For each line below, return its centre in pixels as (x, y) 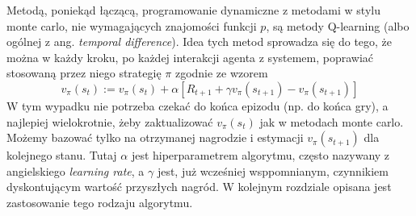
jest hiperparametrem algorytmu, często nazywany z (261, 155)
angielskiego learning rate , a (76, 170)
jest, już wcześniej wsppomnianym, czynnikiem (273, 170)
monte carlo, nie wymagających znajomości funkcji (132, 25)
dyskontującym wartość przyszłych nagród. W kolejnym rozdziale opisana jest (199, 187)
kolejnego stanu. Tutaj (62, 155)
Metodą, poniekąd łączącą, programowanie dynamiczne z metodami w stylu (193, 10)
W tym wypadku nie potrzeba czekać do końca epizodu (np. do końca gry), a (197, 105)
